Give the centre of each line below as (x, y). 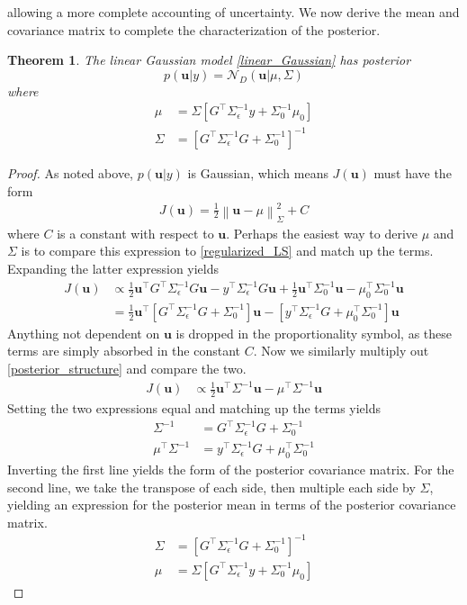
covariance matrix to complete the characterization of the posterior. (194, 29)
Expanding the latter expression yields (113, 268)
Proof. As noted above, (71, 172)
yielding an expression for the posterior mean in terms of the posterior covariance (232, 505)
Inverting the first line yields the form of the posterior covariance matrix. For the (231, 469)
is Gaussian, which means (258, 172)
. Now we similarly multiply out (341, 351)
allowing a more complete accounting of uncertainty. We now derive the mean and (233, 12)
